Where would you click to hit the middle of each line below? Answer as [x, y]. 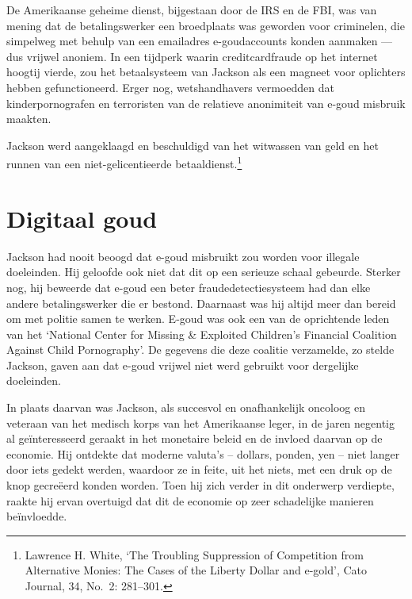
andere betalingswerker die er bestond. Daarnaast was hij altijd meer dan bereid [201, 303]
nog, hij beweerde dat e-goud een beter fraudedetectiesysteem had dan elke [189, 287]
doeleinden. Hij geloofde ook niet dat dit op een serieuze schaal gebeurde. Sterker [204, 272]
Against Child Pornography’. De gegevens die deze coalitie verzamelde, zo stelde [200, 349]
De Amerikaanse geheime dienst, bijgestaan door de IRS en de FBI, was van [192, 10]
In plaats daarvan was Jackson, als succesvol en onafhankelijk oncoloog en [186, 407]
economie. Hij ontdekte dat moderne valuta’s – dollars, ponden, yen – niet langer [203, 453]
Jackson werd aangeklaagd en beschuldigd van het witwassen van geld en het [193, 145]
